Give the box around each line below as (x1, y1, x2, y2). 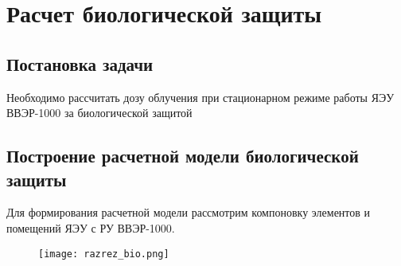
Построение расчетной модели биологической (6, 143, 359, 168)
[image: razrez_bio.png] (38, 248, 169, 260)
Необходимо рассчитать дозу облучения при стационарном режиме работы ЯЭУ (6, 88, 395, 105)
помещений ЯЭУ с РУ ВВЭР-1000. (6, 219, 175, 236)
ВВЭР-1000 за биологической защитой (6, 104, 193, 121)
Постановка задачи (6, 51, 154, 76)
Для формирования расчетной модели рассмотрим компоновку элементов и (6, 204, 371, 221)
